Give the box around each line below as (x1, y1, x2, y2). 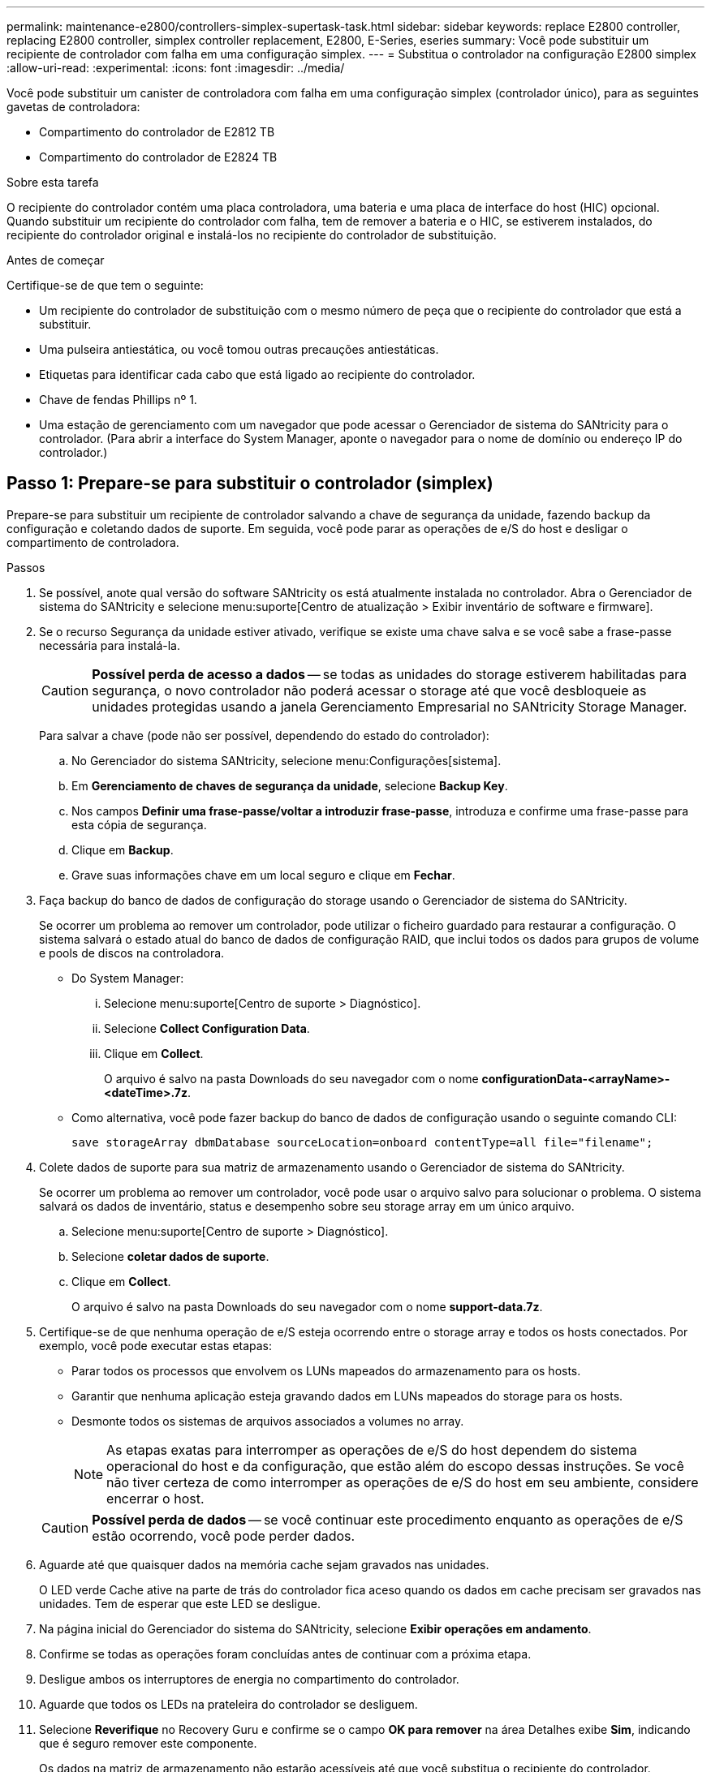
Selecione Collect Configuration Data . (104, 1021, 310, 1035)
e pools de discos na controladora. (39, 945, 225, 960)
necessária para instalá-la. (39, 638, 181, 652)
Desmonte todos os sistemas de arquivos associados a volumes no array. (71, 1413, 464, 1428)
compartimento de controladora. (6, 535, 179, 549)
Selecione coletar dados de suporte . (71, 1249, 269, 1263)
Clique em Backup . (71, 842, 174, 857)
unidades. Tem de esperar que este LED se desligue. (39, 1596, 321, 1611)
